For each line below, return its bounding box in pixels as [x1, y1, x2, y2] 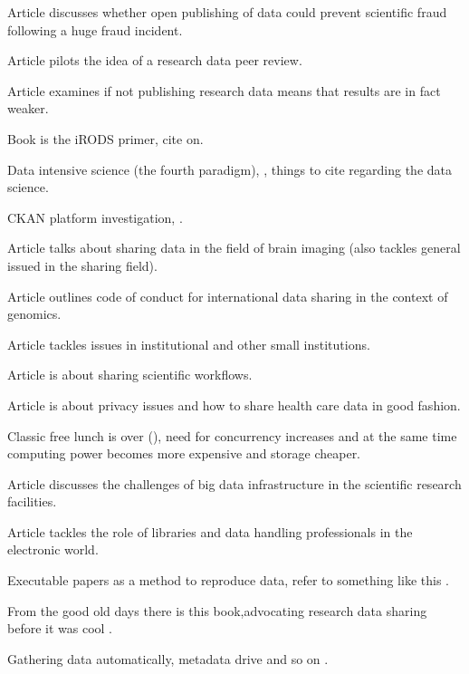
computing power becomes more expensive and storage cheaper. [7, 444, 361, 463]
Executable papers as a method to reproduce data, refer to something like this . [7, 571, 449, 590]
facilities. [7, 492, 57, 511]
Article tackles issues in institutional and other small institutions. [7, 334, 370, 353]
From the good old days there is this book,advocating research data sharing [7, 601, 427, 620]
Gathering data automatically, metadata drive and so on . [7, 649, 329, 668]
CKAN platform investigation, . [7, 207, 183, 226]
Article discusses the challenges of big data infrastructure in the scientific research [7, 474, 462, 493]
